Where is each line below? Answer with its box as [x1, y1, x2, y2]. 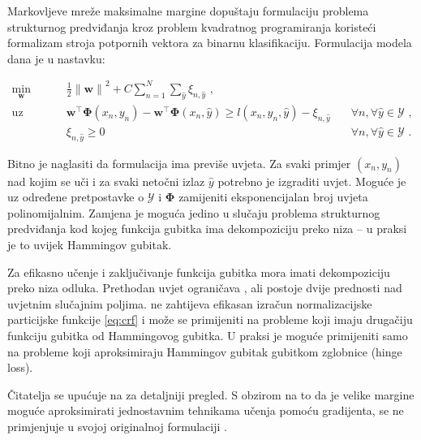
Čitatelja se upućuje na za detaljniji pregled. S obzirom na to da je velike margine [7, 386, 415, 403]
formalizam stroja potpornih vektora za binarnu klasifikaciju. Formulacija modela [7, 34, 412, 51]
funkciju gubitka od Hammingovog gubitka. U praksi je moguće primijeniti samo [7, 326, 408, 343]
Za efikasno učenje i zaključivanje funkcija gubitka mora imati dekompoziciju [7, 263, 390, 280]
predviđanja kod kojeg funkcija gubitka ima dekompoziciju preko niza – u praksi [7, 220, 407, 237]
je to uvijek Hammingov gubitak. [7, 235, 172, 252]
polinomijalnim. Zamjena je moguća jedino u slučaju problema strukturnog [7, 204, 380, 221]
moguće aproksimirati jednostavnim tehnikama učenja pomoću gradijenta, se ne [7, 402, 404, 419]
